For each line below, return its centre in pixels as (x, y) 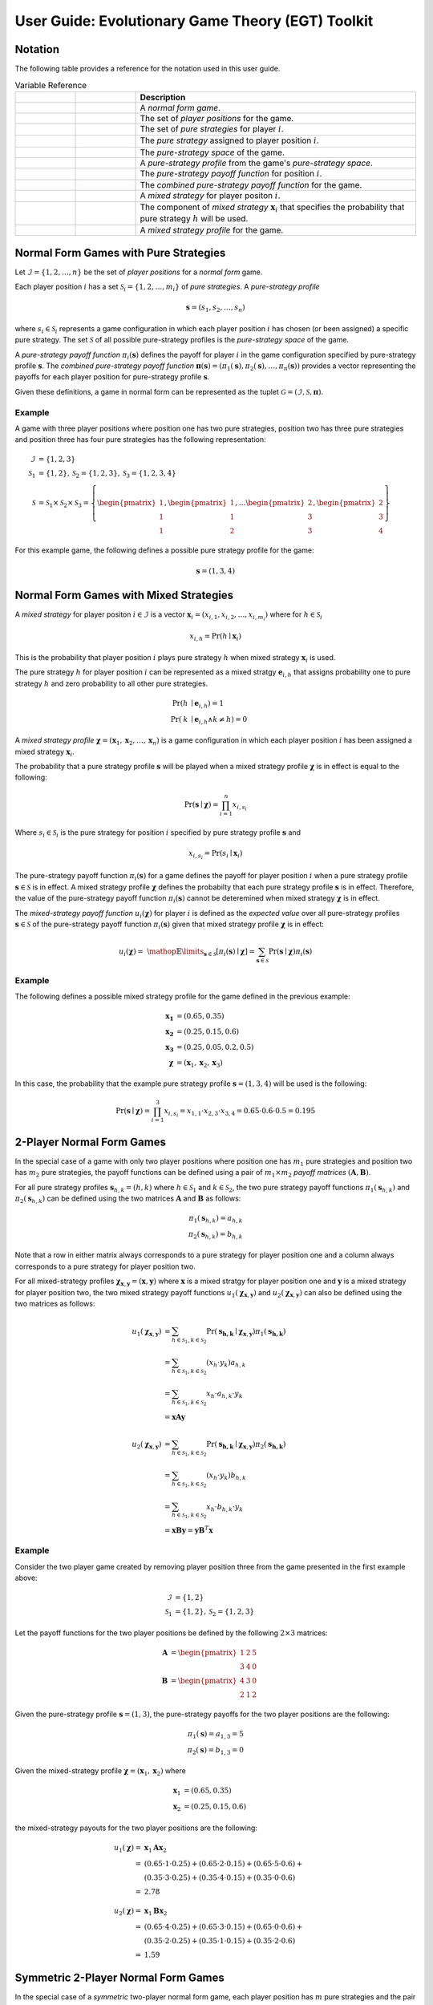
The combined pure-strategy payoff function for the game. (251, 185)
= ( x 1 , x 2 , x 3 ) (200, 1063)
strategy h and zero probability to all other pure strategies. (111, 683)
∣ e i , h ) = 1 (208, 704)
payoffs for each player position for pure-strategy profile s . (112, 377)
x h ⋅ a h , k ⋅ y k (225, 1395)
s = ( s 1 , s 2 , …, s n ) (215, 309)
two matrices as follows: (55, 1304)
